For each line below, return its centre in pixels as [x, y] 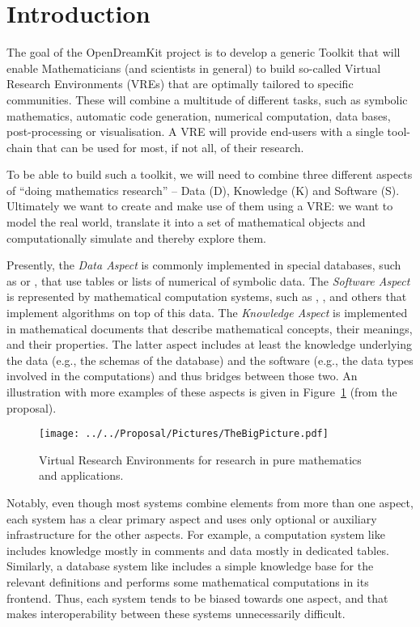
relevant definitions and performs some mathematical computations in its [188, 582]
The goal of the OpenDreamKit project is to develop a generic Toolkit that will [204, 52]
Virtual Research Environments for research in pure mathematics [200, 459]
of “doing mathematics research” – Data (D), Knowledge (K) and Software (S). [203, 190]
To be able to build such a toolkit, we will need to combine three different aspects [210, 174]
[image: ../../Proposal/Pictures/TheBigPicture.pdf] [184, 434]
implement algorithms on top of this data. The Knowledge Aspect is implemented [207, 313]
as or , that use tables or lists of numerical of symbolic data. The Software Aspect [208, 280]
